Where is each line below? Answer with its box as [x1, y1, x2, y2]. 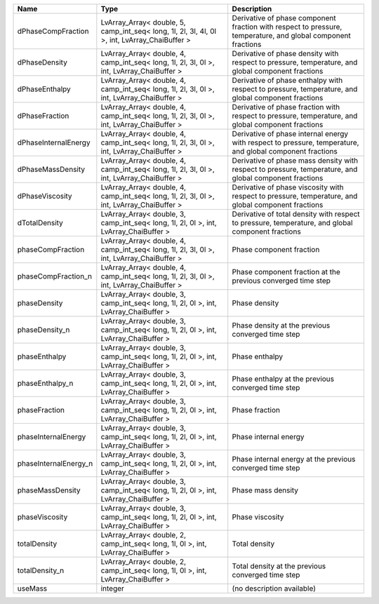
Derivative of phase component [232, 13, 336, 22]
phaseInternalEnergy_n [17, 459, 93, 468]
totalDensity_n [17, 565, 65, 575]
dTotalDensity [17, 218, 63, 227]
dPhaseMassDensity [17, 165, 86, 174]
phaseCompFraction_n [17, 271, 93, 281]
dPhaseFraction [17, 111, 69, 121]
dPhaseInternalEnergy [17, 137, 91, 147]
